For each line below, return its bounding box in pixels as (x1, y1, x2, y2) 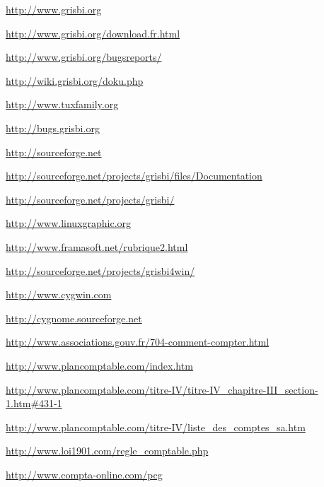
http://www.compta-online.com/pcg (6, 467, 163, 481)
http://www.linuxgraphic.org (6, 216, 132, 230)
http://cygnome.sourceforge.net (6, 310, 142, 325)
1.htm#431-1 (6, 396, 62, 411)
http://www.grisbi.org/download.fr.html (6, 25, 180, 40)
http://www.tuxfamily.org (6, 97, 119, 112)
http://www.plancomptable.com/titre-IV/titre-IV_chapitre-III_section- (6, 382, 318, 397)
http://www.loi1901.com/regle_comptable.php (6, 443, 209, 458)
